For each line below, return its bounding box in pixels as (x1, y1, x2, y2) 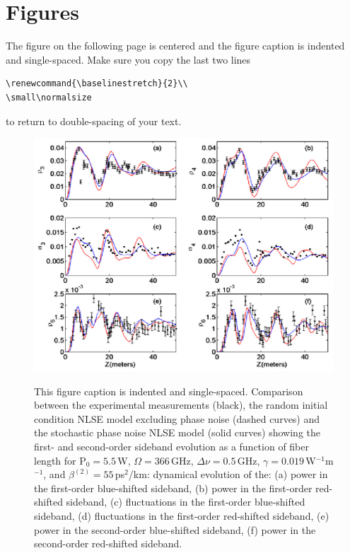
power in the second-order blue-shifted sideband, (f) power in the (34, 522, 316, 537)
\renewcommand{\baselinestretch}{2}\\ (6, 78, 188, 89)
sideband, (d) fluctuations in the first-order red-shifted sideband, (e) (34, 508, 329, 523)
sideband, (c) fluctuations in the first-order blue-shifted (66, 494, 305, 509)
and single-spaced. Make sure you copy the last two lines (6, 52, 251, 66)
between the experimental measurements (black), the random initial (34, 397, 328, 412)
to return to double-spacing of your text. (6, 113, 182, 128)
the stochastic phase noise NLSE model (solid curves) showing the (34, 425, 320, 440)
